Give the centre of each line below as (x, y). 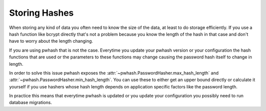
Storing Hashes (41, 13)
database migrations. (31, 103)
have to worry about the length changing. (51, 41)
